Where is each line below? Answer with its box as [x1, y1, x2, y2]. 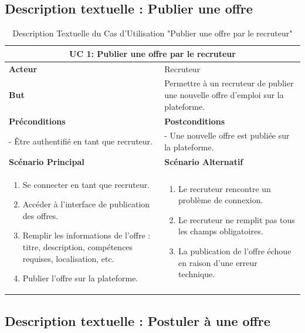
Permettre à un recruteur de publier [164, 77, 294, 89]
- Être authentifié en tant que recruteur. [9, 135, 152, 147]
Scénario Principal [9, 155, 84, 167]
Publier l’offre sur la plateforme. [22, 272, 138, 284]
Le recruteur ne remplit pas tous [178, 213, 295, 226]
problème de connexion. [178, 194, 263, 206]
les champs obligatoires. [178, 225, 263, 237]
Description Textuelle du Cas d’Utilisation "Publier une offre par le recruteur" [12, 27, 293, 39]
